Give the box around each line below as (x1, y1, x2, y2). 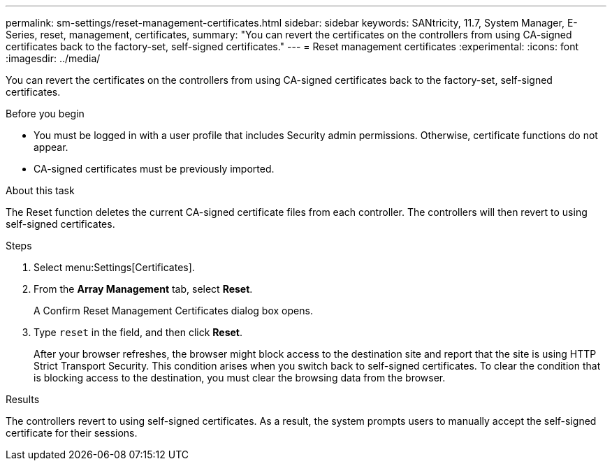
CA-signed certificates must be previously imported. (34, 163, 275, 175)
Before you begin (6, 108, 85, 119)
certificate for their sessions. (6, 427, 138, 439)
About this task (6, 184, 75, 196)
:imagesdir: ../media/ (6, 52, 101, 64)
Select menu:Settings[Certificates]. (34, 261, 195, 273)
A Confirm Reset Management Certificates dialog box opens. (34, 305, 313, 316)
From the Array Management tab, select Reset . (34, 283, 253, 295)
